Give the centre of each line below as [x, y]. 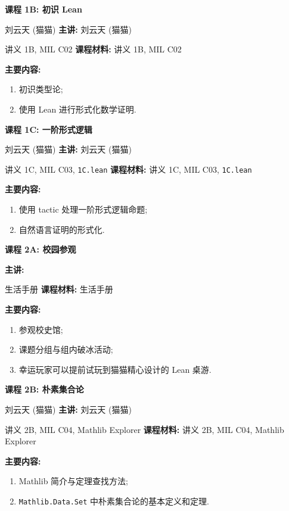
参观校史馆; [41, 329]
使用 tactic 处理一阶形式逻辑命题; [83, 209]
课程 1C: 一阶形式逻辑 [49, 129]
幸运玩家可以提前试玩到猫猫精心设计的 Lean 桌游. [115, 369]
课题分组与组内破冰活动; [66, 349]
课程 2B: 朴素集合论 [44, 389]
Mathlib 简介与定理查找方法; [73, 481]
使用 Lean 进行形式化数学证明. [77, 109]
